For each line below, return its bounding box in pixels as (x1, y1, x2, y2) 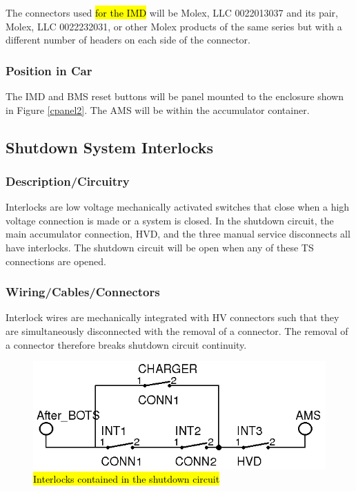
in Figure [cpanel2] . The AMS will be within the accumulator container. (6, 102, 310, 117)
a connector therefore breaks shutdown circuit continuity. (6, 337, 247, 352)
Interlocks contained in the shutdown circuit (33, 472, 220, 486)
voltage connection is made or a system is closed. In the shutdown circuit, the (6, 213, 334, 227)
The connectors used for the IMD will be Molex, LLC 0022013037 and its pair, (6, 6, 338, 19)
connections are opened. (6, 253, 106, 268)
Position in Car (6, 61, 92, 79)
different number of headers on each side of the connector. (6, 32, 250, 47)
